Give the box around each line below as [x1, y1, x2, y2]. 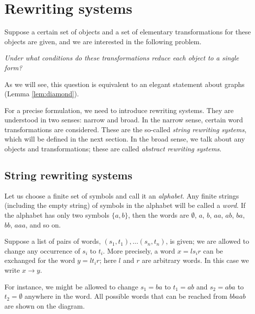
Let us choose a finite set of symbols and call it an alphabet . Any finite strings [4, 190, 239, 200]
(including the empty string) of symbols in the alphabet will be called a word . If [4, 200, 246, 210]
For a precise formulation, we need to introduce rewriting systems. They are [4, 105, 234, 115]
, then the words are [128, 210, 189, 220]
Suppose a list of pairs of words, [4, 236, 101, 246]
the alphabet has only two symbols [4, 210, 109, 220]
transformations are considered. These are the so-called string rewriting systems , [4, 124, 247, 134]
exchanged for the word [4, 255, 75, 265]
